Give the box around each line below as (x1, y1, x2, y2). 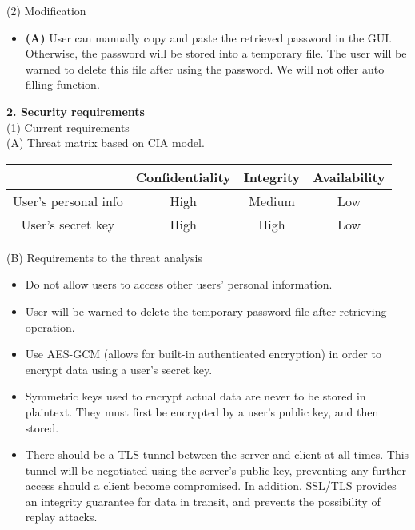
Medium (249, 191, 295, 210)
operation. (25, 318, 75, 335)
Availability (313, 167, 385, 186)
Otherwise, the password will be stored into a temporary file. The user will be (25, 45, 407, 62)
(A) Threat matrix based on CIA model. (6, 134, 205, 151)
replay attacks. (25, 508, 98, 525)
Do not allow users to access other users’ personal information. (25, 276, 333, 293)
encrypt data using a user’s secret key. (25, 361, 213, 377)
